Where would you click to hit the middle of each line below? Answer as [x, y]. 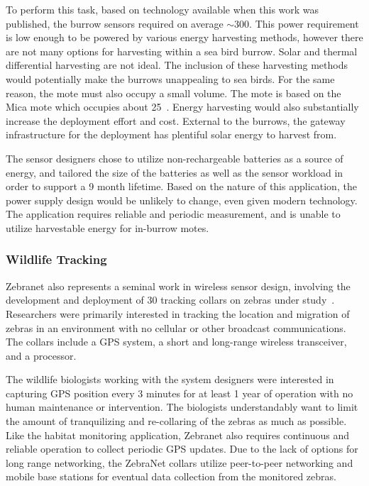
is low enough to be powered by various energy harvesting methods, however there [184, 37]
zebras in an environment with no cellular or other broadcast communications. [176, 327]
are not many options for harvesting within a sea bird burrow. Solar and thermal [182, 51]
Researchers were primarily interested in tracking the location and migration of [178, 313]
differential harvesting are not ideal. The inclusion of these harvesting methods [177, 65]
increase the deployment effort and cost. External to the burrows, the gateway [176, 120]
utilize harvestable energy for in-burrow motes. [108, 227]
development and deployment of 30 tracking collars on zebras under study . [170, 300]
